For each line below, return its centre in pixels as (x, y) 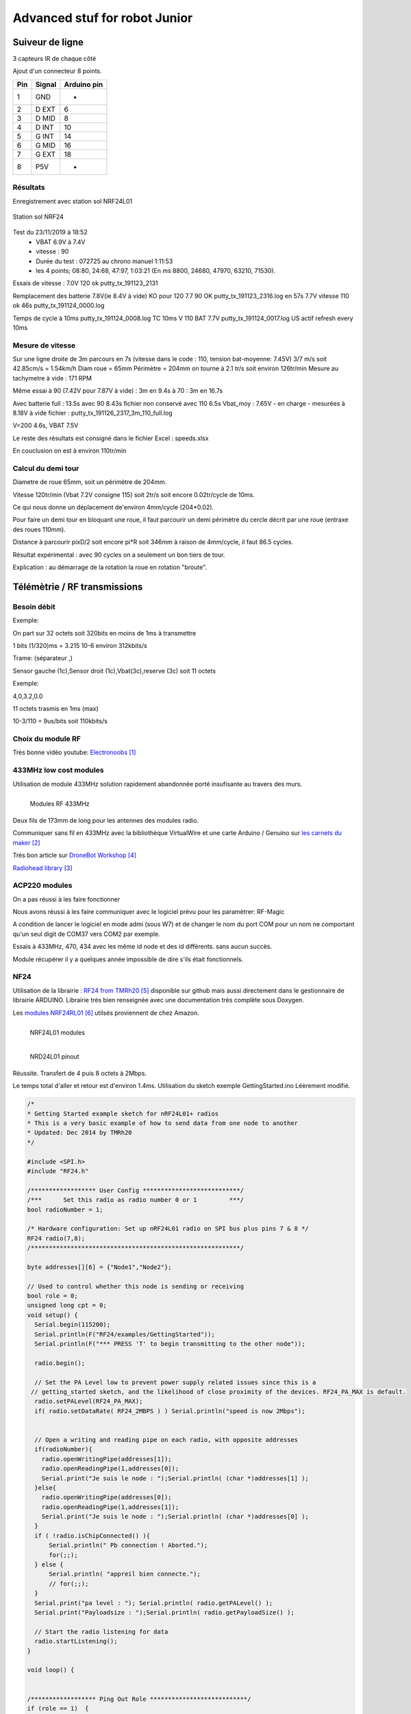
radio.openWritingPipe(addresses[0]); (107, 1497)
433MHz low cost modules (58, 770)
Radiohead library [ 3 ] (42, 868)
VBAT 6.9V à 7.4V (61, 242)
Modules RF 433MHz (60, 804)
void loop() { (51, 1670)
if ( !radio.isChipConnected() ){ (92, 1535)
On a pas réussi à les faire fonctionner (66, 899)
